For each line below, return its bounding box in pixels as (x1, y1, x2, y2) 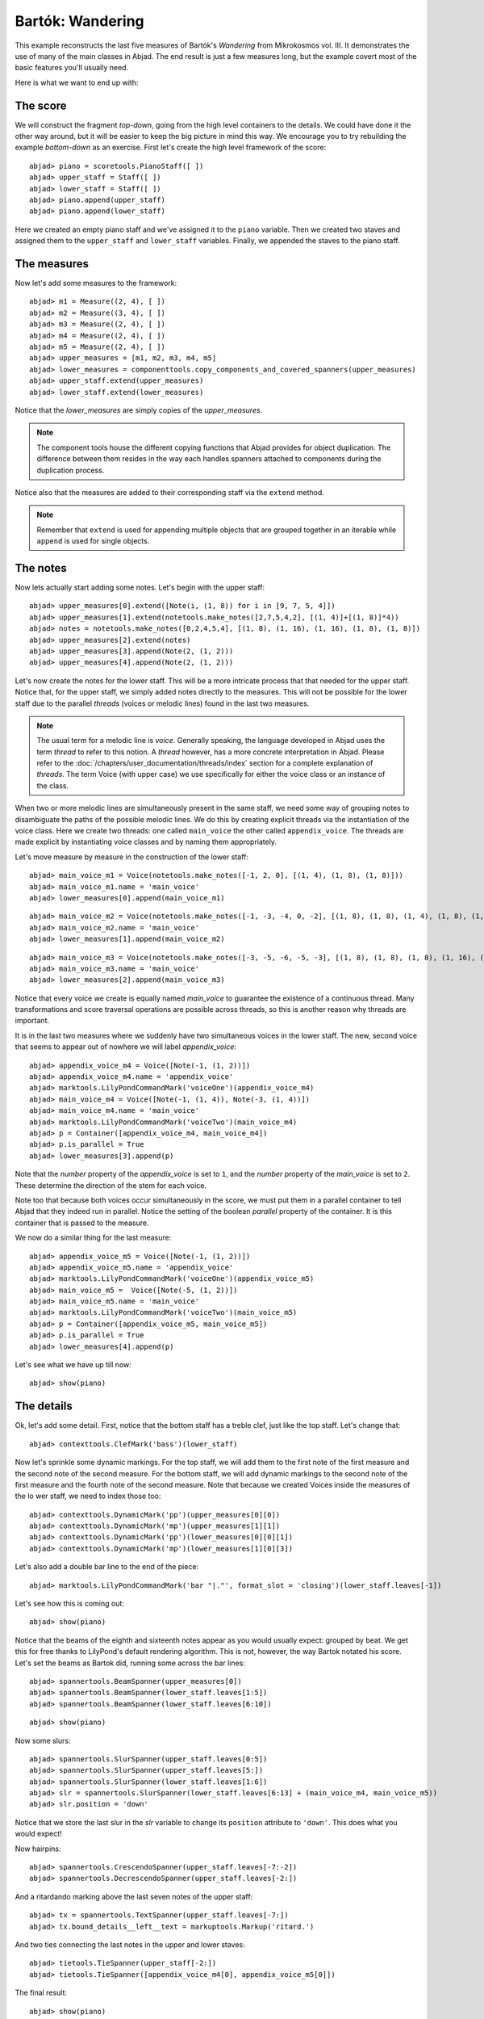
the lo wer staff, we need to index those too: (15, 1491, 161, 1501)
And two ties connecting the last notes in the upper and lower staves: (15, 1940, 245, 1950)
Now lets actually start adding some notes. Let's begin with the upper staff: (15, 582, 265, 592)
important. (15, 1016, 50, 1026)
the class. (36, 780, 69, 791)
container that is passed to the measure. (15, 1218, 149, 1228)
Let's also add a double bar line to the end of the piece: (15, 1562, 199, 1572)
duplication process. (36, 465, 105, 475)
